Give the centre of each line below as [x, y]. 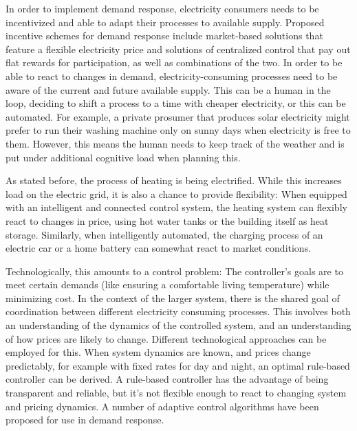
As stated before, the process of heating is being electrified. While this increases [174, 180]
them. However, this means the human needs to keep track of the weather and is [175, 143]
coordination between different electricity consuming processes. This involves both [178, 311]
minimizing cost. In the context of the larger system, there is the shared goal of [173, 298]
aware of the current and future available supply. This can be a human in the [168, 89]
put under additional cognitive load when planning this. [123, 157]
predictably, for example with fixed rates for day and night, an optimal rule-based [178, 365]
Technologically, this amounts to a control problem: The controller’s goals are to [174, 271]
